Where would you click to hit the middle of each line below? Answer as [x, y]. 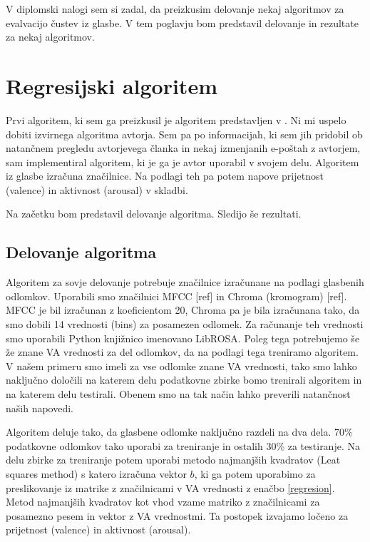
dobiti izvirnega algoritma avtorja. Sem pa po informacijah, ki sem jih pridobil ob [184, 134]
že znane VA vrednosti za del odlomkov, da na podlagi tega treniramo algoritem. [182, 352]
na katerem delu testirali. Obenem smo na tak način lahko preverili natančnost [178, 394]
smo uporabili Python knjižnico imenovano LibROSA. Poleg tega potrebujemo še [183, 338]
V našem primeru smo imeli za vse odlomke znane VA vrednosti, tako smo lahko [181, 365]
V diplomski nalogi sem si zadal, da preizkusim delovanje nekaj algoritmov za [175, 9]
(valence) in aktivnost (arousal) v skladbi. [97, 189]
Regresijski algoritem [112, 85]
